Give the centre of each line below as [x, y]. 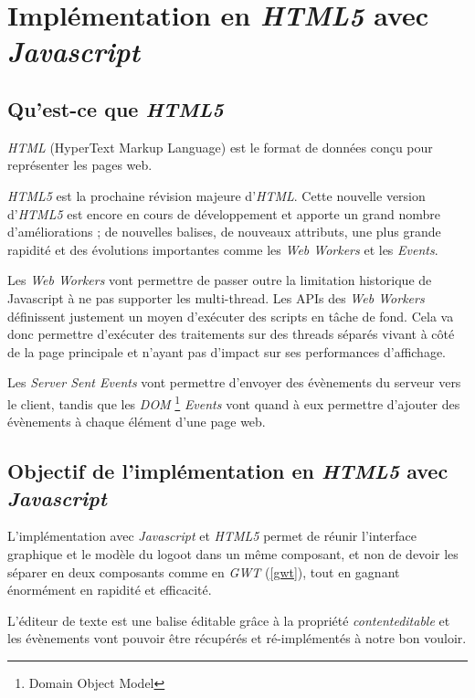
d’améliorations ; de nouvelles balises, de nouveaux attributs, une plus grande [224, 232]
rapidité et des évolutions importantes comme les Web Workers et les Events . [223, 249]
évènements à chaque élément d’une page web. [137, 422]
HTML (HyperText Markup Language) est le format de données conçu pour [220, 147]
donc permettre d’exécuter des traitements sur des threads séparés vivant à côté [231, 334]
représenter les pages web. [80, 165]
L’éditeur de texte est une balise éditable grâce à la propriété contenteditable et [229, 620]
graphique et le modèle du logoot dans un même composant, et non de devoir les [233, 553]
